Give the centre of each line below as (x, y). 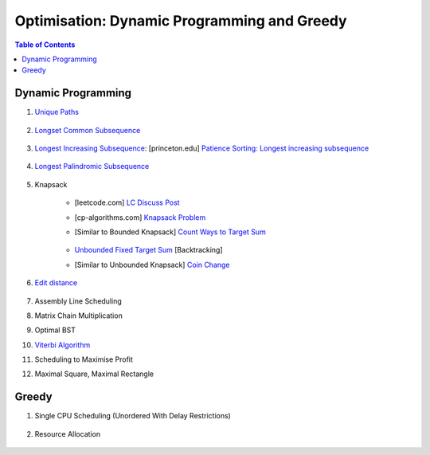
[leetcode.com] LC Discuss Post (127, 202)
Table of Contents (45, 45)
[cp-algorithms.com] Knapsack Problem (140, 217)
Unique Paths (57, 112)
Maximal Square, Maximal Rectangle (94, 374)
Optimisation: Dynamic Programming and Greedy (181, 21)
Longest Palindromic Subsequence (92, 167)
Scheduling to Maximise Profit (84, 359)
